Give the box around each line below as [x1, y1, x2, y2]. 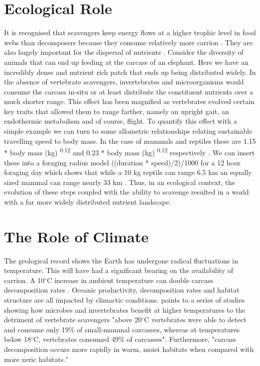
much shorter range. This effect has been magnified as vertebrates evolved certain [4, 96, 255, 107]
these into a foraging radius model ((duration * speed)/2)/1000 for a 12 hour [4, 157, 241, 167]
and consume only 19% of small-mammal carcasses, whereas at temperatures [4, 324, 240, 334]
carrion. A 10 [4, 274, 45, 285]
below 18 [4, 334, 31, 344]
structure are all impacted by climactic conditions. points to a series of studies [4, 294, 245, 305]
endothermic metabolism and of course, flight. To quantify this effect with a [4, 116, 237, 126]
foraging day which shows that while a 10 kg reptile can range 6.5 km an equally [4, 167, 252, 177]
